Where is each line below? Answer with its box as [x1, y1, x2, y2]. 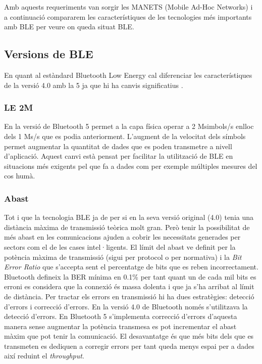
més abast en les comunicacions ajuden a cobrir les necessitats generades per [4, 232, 241, 242]
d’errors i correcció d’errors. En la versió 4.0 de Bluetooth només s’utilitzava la [4, 301, 248, 311]
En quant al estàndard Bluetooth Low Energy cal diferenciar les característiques [4, 69, 252, 80]
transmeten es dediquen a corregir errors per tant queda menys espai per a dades [4, 340, 254, 351]
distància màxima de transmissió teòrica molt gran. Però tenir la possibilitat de [4, 221, 250, 232]
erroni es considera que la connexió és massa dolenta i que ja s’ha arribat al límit [4, 281, 254, 292]
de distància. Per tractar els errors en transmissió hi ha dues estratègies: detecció [4, 291, 254, 301]
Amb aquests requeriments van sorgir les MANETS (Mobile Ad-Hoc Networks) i [4, 2, 253, 12]
